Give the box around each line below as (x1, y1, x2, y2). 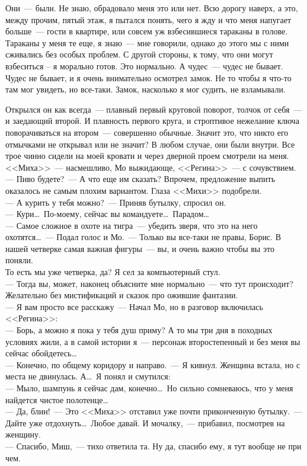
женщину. (5, 428, 41, 441)
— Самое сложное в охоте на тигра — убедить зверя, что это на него (5, 219, 258, 231)
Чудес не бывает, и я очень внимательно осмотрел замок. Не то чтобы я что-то (5, 71, 292, 84)
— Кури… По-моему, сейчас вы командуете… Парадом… (5, 208, 209, 220)
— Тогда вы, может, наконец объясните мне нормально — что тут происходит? (5, 277, 293, 289)
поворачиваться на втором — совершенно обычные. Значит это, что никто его (5, 126, 289, 138)
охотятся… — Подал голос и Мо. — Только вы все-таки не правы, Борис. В (5, 231, 281, 243)
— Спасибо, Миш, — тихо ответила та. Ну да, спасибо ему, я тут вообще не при (5, 439, 302, 452)
